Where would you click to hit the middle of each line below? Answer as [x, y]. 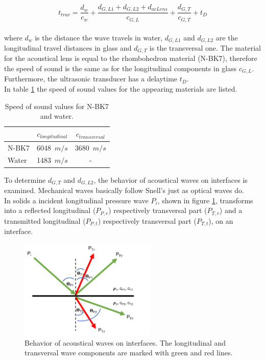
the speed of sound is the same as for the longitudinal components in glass [121, 68]
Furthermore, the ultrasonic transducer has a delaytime [91, 79]
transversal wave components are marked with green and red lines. [129, 353]
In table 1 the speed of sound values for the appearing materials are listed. [121, 89]
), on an [221, 220]
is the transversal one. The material [205, 47]
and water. [57, 116]
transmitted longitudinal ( [45, 220]
